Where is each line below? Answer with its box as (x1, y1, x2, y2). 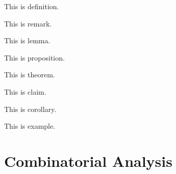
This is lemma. (4, 35, 51, 46)
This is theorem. (4, 69, 55, 80)
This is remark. (4, 18, 52, 28)
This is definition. (4, 1, 59, 11)
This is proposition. (4, 52, 65, 63)
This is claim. (4, 86, 46, 97)
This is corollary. (4, 103, 57, 114)
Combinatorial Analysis (4, 150, 172, 171)
